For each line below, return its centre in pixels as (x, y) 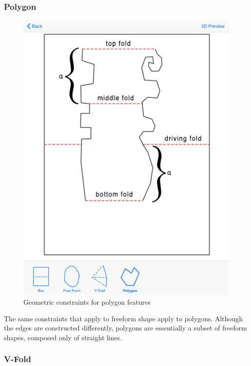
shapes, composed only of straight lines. (63, 337)
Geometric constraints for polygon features (87, 302)
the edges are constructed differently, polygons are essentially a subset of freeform (125, 328)
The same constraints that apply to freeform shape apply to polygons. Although (123, 318)
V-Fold (18, 359)
